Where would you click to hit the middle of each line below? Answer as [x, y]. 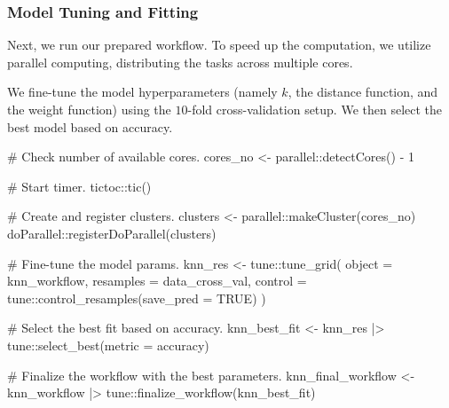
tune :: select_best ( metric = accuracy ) [108, 345]
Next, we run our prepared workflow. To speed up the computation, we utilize [219, 45]
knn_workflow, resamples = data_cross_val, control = [157, 281]
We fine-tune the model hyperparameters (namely [142, 92]
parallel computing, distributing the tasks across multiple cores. [180, 62]
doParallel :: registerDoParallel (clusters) [112, 233]
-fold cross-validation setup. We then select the [315, 109]
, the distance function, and [363, 92]
